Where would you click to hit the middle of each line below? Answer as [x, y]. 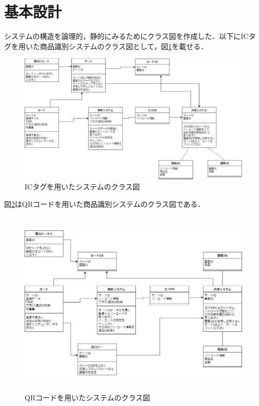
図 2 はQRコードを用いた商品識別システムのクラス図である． [105, 204]
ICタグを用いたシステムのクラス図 [82, 186]
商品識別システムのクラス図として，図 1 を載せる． [124, 46]
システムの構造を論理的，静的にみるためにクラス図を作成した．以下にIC [126, 36]
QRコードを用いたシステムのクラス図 [87, 397]
